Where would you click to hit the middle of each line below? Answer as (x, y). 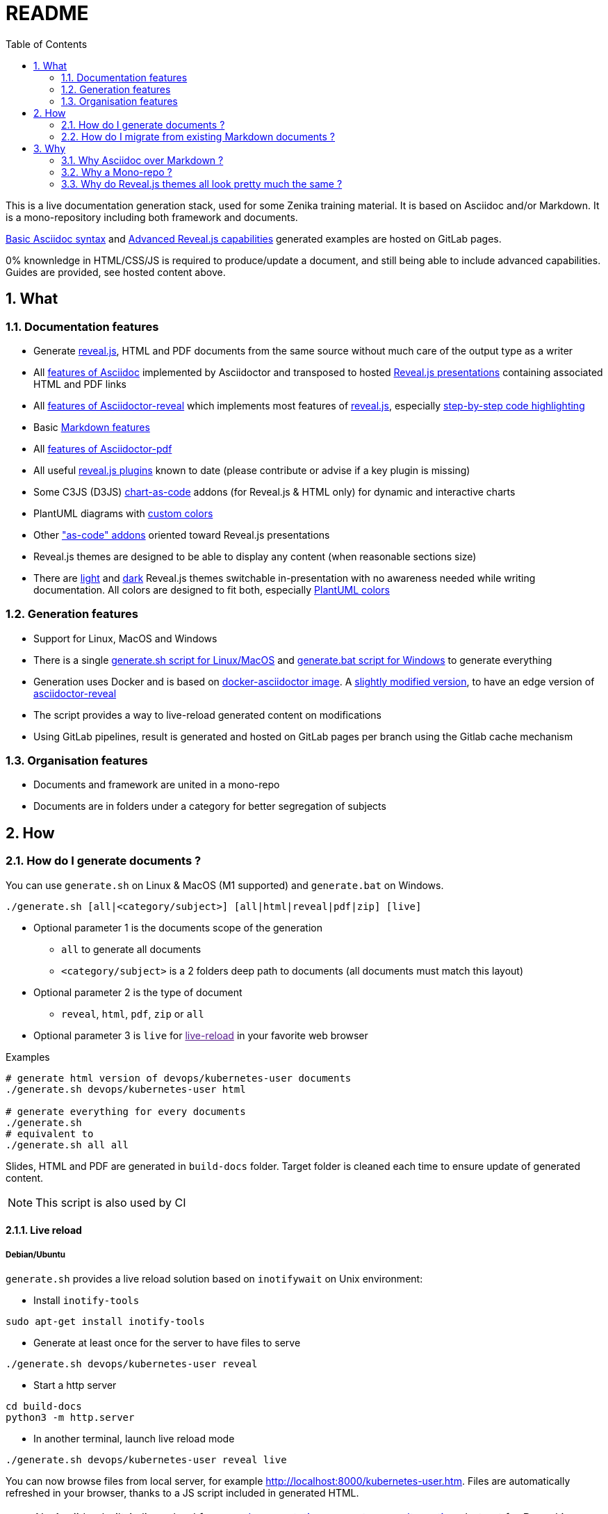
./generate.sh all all (67, 1145)
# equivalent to (50, 1133)
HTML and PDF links (80, 384)
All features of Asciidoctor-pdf (103, 448)
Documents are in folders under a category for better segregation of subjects (210, 806)
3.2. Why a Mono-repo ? (117, 172)
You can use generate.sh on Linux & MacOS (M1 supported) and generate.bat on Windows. (225, 885)
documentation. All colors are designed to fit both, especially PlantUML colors (212, 589)
